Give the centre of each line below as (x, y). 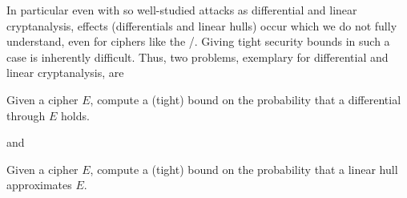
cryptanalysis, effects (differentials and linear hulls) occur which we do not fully (202, 25)
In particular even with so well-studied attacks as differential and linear (182, 10)
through (26, 115)
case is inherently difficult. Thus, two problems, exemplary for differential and (197, 57)
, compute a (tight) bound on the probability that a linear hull (244, 169)
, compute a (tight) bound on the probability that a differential (246, 99)
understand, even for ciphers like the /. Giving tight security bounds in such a (198, 41)
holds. (75, 115)
